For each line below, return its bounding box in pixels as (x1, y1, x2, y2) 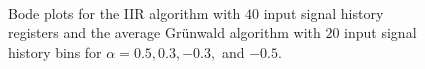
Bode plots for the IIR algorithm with (8, 2, 241, 23)
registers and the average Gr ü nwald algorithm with (8, 22, 321, 43)
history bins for (8, 41, 102, 62)
